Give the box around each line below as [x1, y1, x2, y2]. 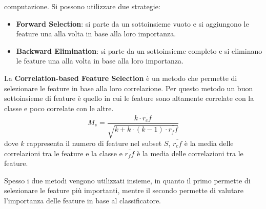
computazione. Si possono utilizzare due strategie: [4, 1, 160, 11]
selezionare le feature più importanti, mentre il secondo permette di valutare [4, 185, 244, 196]
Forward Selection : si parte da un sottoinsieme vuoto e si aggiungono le [16, 18, 249, 29]
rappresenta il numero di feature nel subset [27, 138, 162, 149]
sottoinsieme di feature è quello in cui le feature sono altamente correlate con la [4, 93, 254, 103]
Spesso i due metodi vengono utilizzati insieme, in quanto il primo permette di [4, 175, 251, 185]
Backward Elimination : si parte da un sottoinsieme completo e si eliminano [16, 45, 262, 56]
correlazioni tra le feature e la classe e [4, 148, 122, 158]
